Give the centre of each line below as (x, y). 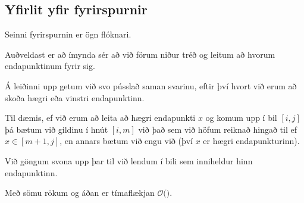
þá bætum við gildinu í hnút (57, 129)
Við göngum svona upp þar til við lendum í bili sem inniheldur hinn (129, 160)
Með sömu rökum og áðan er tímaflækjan (80, 193)
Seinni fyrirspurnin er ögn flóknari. (68, 34)
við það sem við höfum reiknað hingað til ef (217, 129)
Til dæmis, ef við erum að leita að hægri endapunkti (100, 118)
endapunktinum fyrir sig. (50, 66)
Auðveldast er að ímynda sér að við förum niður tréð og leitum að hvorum (140, 54)
